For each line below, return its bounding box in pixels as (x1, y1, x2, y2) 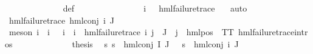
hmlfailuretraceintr (238, 25, 308, 38)
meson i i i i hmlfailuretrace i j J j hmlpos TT (9, 25, 234, 38)
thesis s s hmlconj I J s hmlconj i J (72, 37, 239, 50)
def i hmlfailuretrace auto (63, 2, 247, 14)
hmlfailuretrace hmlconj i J (9, 13, 114, 26)
